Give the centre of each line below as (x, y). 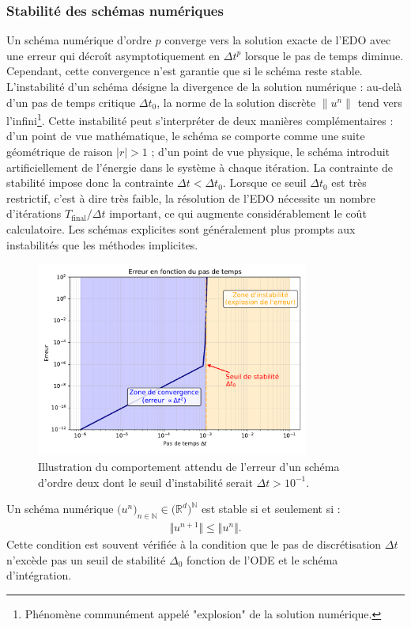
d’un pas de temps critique (71, 102)
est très (349, 182)
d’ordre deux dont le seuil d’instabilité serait (145, 482)
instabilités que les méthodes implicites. (102, 244)
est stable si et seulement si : (271, 509)
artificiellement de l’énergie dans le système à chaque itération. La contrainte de (200, 167)
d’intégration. (39, 575)
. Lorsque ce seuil (264, 182)
